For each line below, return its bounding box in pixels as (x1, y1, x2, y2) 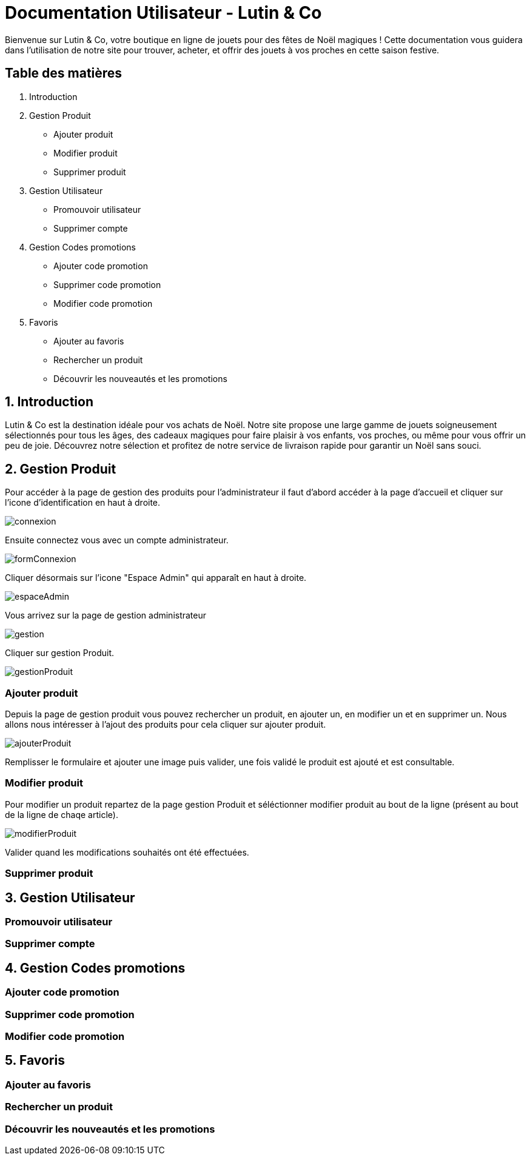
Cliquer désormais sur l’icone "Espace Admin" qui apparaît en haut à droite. (5, 572, 307, 583)
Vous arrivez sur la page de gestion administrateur (5, 610, 207, 621)
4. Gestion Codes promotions (5, 960, 186, 976)
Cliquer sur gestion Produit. (5, 648, 115, 659)
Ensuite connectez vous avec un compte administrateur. (5, 535, 229, 546)
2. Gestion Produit (5, 461, 116, 477)
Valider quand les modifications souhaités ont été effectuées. (5, 847, 249, 857)
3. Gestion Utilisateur (5, 890, 135, 905)
